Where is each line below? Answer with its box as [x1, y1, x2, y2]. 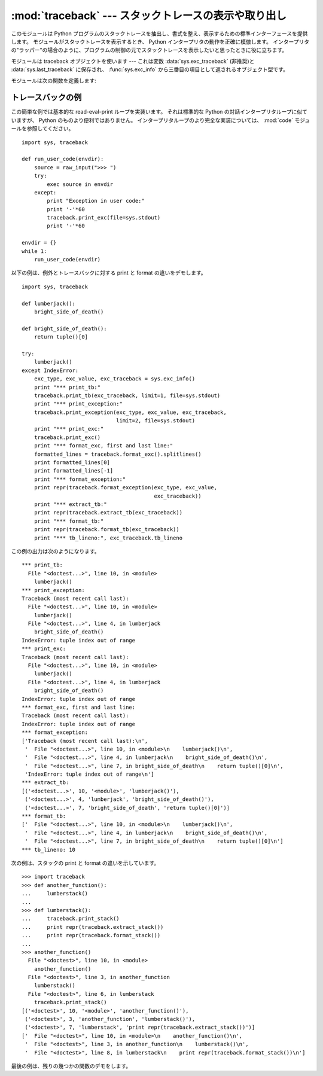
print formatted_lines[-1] [33, 467, 114, 474]
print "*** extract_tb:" [33, 501, 107, 508]
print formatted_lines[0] [33, 459, 111, 466]
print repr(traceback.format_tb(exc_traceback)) [33, 526, 179, 533]
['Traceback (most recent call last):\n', [22, 737, 148, 744]
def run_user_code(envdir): [22, 156, 104, 163]
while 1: [22, 248, 47, 254]
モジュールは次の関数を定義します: [11, 77, 97, 84]
